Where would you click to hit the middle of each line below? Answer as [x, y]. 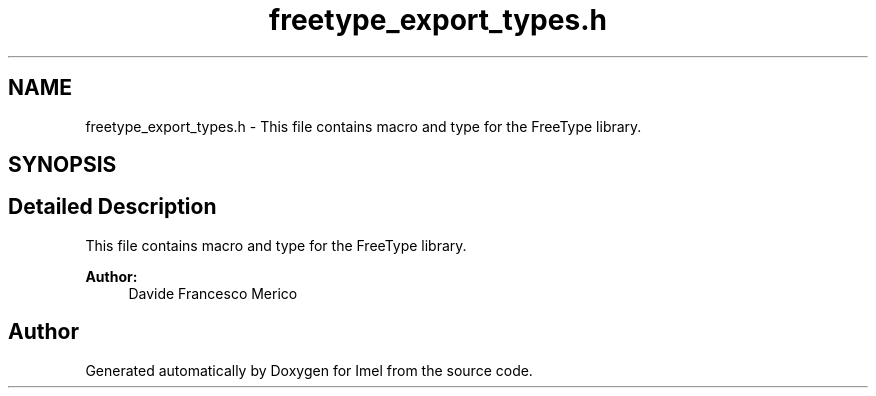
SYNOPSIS [62, 165]
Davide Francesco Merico [213, 293]
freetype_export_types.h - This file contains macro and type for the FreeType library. [363, 126]
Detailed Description [112, 207]
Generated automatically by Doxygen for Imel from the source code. [309, 370]
